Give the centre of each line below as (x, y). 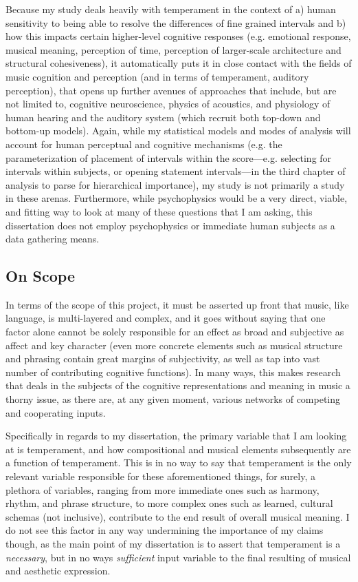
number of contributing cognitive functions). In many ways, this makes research (173, 372)
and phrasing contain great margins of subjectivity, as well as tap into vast (163, 358)
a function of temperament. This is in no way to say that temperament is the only (179, 463)
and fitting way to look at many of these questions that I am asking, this (159, 211)
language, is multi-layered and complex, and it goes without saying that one (166, 318)
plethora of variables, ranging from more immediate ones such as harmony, (163, 489)
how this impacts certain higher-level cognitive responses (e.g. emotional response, (178, 36)
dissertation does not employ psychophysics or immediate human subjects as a (170, 225)
